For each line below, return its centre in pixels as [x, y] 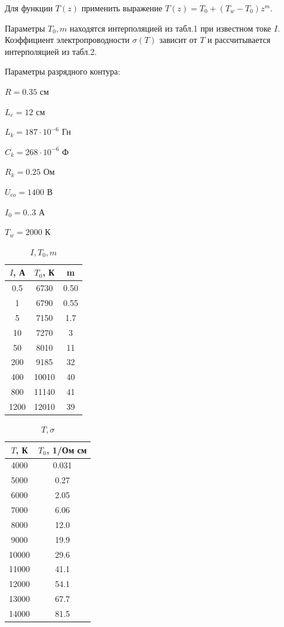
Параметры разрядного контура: [63, 71]
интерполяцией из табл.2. [51, 51]
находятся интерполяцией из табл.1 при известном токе [171, 28]
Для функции [29, 8]
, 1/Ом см [67, 450]
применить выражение [122, 8]
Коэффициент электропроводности [67, 40]
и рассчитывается [239, 40]
